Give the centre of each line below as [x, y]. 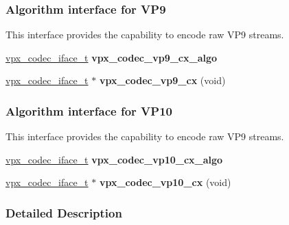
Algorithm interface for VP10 [89, 110]
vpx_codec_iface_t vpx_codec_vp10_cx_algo [114, 159]
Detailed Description [64, 212]
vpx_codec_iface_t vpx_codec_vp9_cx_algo [112, 57]
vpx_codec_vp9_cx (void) [162, 80]
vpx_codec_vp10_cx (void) [165, 182]
